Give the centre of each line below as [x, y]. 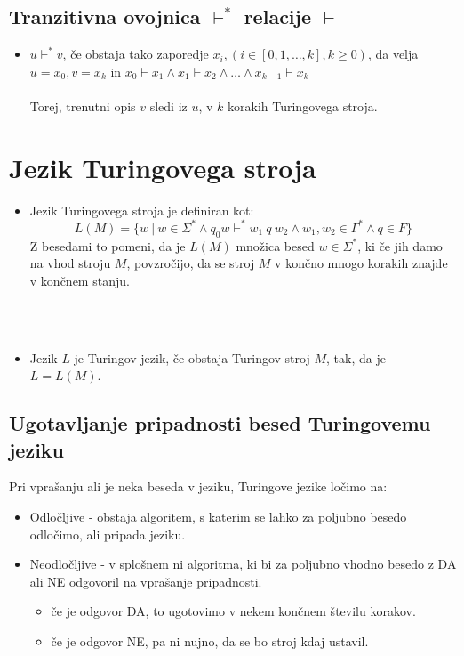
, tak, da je [356, 357]
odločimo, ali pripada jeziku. [108, 534]
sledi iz [168, 105]
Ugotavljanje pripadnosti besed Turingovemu [220, 423]
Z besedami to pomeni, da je [108, 245]
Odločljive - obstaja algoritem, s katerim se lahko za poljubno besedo [218, 516]
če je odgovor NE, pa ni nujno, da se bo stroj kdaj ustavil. [210, 640]
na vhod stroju [70, 263]
